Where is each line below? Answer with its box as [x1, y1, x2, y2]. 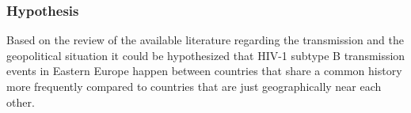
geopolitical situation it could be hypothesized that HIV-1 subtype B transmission [6, 47, 405, 63]
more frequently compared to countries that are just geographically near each [6, 78, 382, 94]
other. [6, 93, 35, 110]
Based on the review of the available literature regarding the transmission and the [6, 32, 405, 48]
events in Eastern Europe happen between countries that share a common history [6, 62, 402, 79]
